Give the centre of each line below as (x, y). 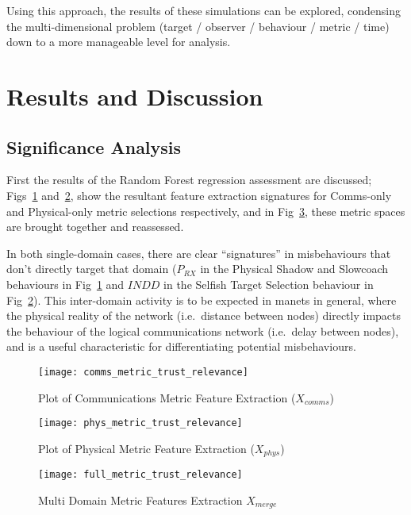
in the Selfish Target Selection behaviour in (269, 284)
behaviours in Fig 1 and (65, 284)
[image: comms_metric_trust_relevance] (143, 372)
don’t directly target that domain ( (92, 269)
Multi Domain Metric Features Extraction (140, 500)
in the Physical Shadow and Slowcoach (294, 269)
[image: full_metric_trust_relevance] (140, 475)
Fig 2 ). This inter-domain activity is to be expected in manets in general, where (202, 300)
